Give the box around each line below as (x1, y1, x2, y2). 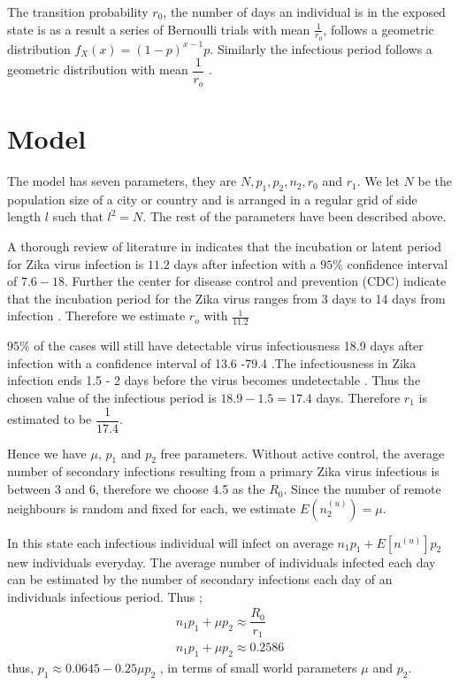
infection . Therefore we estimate (7, 306, 186, 325)
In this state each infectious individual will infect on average (7, 533, 333, 551)
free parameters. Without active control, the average (160, 443, 445, 462)
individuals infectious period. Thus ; (7, 587, 203, 605)
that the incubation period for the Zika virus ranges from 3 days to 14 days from (7, 289, 446, 307)
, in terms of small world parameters (159, 658, 357, 676)
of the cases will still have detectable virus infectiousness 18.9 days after (34, 336, 424, 355)
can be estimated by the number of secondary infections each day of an (7, 570, 393, 589)
